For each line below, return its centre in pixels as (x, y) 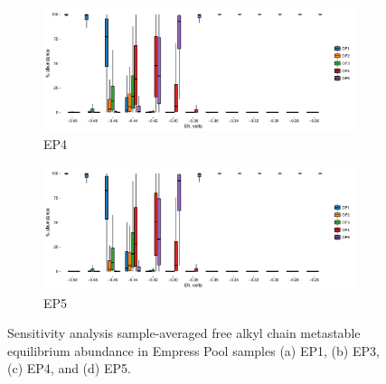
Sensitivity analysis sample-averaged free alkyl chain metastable (184, 333)
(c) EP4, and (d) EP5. (69, 368)
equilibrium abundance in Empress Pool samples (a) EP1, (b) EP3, (193, 350)
